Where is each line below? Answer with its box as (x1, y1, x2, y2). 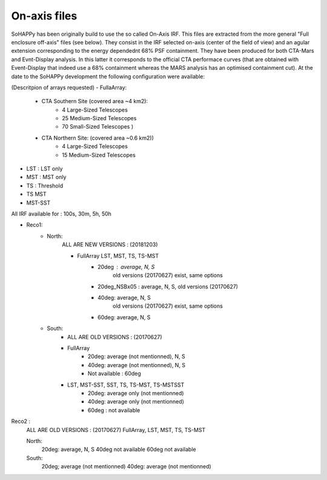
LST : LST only (26, 165, 63, 172)
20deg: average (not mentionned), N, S (88, 353, 186, 360)
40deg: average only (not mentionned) (88, 398, 185, 405)
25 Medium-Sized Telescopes (62, 115, 137, 122)
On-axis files (11, 9, 78, 22)
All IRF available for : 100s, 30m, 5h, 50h (11, 210, 112, 217)
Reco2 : (11, 417, 30, 425)
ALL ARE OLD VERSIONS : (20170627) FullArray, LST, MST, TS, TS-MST (26, 426, 206, 433)
